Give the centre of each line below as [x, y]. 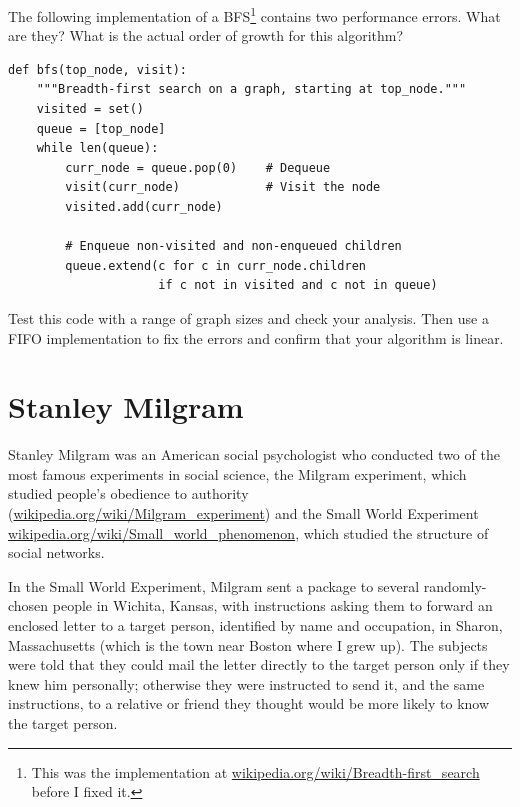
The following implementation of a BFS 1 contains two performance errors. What [254, 14]
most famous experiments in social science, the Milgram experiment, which [237, 473]
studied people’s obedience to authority [128, 493]
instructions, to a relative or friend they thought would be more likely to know [249, 703]
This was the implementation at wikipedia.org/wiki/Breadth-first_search [255, 771]
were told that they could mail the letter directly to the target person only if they [259, 664]
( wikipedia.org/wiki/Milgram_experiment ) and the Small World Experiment [243, 513]
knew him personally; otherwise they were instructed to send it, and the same [246, 683]
